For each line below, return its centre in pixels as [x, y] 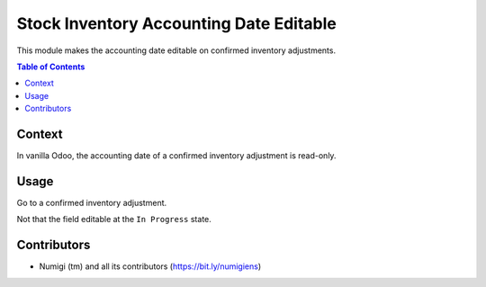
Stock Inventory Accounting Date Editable [176, 23]
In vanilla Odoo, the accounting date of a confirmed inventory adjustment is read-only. [176, 156]
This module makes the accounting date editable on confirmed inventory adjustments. [176, 50]
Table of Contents [51, 67]
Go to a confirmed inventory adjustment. [92, 202]
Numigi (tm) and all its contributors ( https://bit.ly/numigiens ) [150, 266]
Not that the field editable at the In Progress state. [114, 220]
